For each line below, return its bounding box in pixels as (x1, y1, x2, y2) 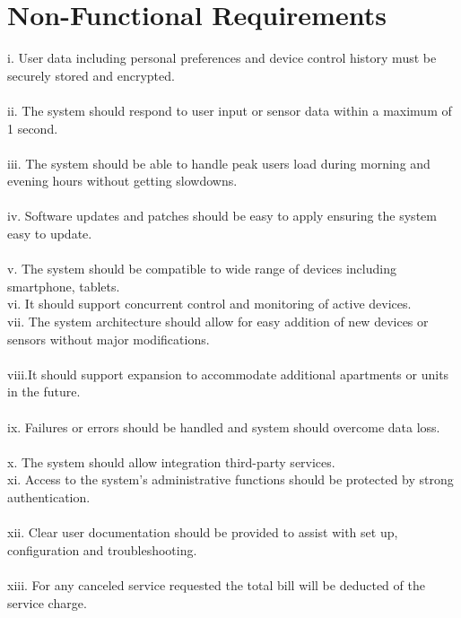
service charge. (7, 593, 87, 612)
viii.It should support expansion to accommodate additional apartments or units (7, 364, 449, 383)
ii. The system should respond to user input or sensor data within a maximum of (7, 100, 452, 119)
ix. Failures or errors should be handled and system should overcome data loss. (7, 417, 440, 436)
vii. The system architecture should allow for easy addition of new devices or (7, 312, 429, 331)
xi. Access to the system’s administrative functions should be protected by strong (7, 470, 454, 489)
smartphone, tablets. (7, 276, 120, 295)
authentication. (7, 487, 91, 506)
